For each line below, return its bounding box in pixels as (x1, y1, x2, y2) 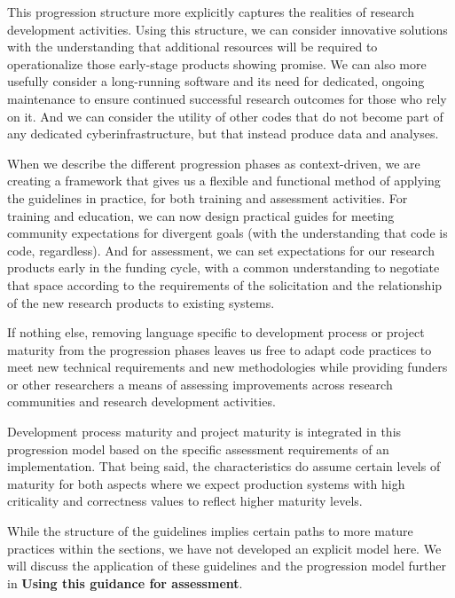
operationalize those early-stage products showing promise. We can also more (7, 54, 427, 73)
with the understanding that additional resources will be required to (7, 37, 378, 56)
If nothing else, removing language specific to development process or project (7, 323, 425, 342)
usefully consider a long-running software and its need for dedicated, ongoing (7, 72, 425, 90)
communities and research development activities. (7, 392, 276, 411)
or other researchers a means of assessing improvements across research (7, 374, 393, 393)
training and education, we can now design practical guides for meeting (7, 206, 395, 224)
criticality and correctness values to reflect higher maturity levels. (7, 492, 363, 510)
